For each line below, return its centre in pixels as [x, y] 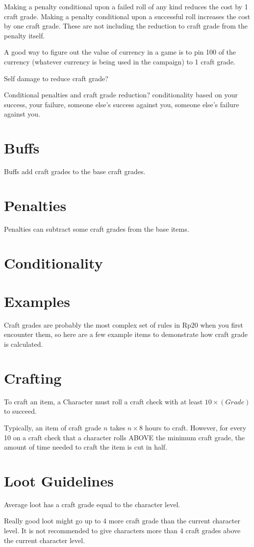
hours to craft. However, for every [196, 427]
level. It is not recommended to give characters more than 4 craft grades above [122, 531]
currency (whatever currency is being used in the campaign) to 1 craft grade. [120, 61]
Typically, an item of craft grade [53, 427]
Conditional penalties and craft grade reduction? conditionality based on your [121, 95]
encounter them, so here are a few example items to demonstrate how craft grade [126, 334]
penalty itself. [25, 35]
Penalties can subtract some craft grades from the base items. [97, 228]
